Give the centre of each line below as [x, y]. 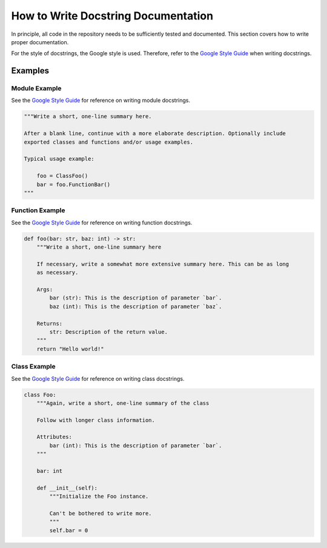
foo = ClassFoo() [62, 176]
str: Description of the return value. [108, 332]
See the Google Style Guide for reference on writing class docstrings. [98, 378]
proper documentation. [40, 42]
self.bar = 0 [69, 530]
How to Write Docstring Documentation [112, 16]
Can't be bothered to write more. [101, 513]
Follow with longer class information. [96, 420]
